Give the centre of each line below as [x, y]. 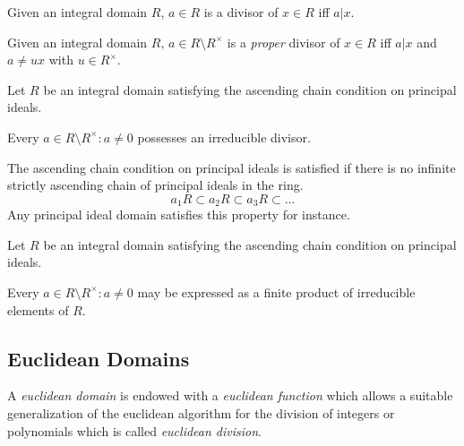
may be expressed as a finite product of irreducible [276, 292]
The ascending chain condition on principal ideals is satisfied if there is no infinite [232, 167]
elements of [38, 309]
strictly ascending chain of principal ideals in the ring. [155, 185]
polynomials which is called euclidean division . [134, 430]
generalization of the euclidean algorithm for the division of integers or [201, 412]
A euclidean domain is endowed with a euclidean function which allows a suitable [230, 395]
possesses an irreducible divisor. [224, 137]
